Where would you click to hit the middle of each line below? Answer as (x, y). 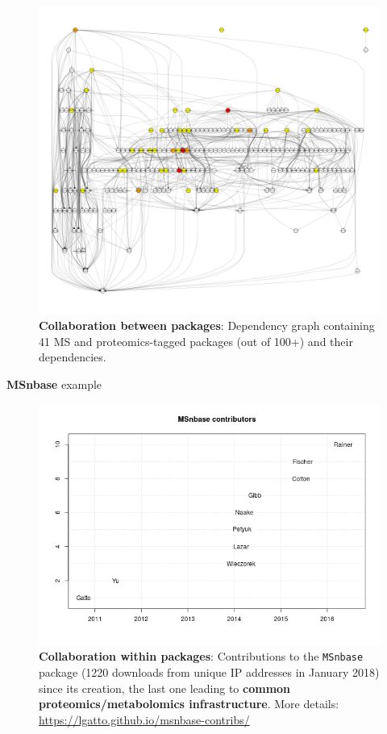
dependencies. (73, 357)
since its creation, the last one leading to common (165, 688)
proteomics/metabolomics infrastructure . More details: (189, 704)
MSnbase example (54, 384)
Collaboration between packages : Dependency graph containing (207, 325)
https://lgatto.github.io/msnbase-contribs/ (144, 719)
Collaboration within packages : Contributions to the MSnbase (201, 656)
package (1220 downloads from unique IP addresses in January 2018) (209, 672)
